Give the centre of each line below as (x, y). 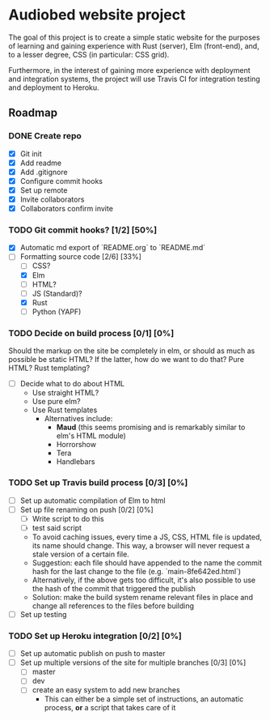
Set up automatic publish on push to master (93, 654)
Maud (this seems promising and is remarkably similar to (151, 428)
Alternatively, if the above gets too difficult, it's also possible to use (144, 580)
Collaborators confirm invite (66, 209)
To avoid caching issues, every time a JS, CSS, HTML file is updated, (147, 537)
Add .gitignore (44, 172)
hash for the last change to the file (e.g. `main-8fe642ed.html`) (136, 571)
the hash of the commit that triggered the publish (114, 588)
